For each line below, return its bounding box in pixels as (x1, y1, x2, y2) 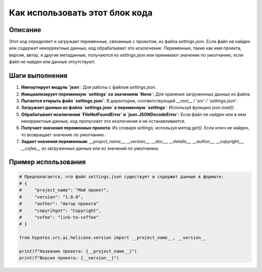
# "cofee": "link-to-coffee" (19, 215, 99, 220)
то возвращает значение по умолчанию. (21, 131, 105, 138)
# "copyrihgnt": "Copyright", (19, 208, 101, 213)
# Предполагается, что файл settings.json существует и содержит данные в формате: (19, 174, 224, 179)
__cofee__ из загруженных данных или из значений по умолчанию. (21, 145, 160, 151)
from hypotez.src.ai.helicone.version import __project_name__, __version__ (19, 235, 206, 240)
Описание (9, 26, 41, 34)
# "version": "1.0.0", (19, 194, 83, 200)
